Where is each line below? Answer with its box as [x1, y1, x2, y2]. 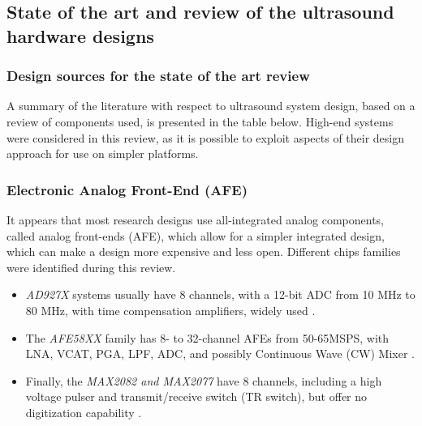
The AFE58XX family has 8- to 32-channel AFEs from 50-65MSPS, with [25, 329, 390, 346]
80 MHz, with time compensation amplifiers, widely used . [25, 301, 316, 318]
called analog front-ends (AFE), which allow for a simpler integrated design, [6, 227, 385, 244]
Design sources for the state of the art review [6, 66, 310, 86]
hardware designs [6, 23, 154, 48]
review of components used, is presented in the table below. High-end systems [6, 113, 394, 130]
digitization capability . [25, 403, 142, 420]
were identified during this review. [6, 258, 176, 275]
